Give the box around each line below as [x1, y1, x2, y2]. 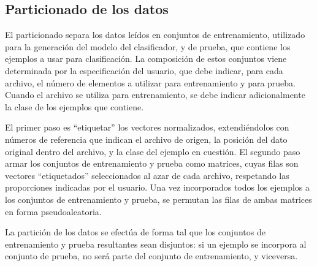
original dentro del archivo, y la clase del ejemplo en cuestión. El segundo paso [5, 145, 300, 158]
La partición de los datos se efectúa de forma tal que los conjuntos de [5, 226, 265, 238]
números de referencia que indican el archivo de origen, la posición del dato [5, 132, 288, 145]
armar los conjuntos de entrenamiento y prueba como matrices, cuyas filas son [5, 157, 299, 170]
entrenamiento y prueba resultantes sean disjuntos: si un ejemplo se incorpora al [5, 237, 307, 250]
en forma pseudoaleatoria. [5, 205, 102, 218]
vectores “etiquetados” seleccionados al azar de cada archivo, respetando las [5, 169, 289, 181]
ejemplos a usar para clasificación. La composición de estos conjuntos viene [5, 52, 287, 65]
